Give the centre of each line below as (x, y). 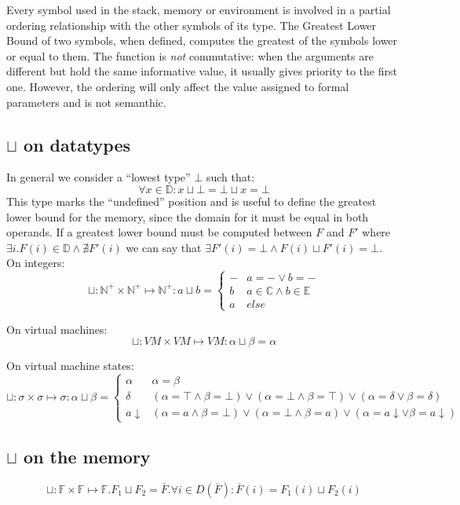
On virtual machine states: (70, 366)
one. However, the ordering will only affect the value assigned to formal (178, 86)
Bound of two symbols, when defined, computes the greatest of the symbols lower (202, 40)
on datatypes (77, 144)
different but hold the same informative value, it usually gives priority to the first (202, 71)
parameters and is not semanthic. (86, 102)
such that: (230, 177)
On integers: (36, 263)
